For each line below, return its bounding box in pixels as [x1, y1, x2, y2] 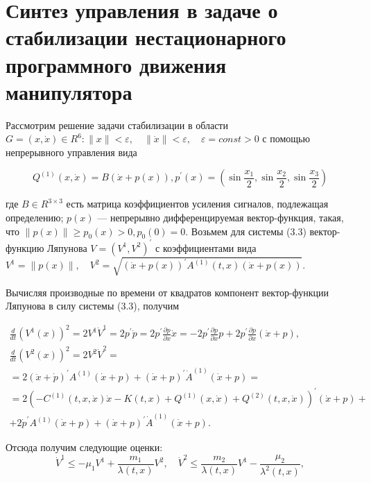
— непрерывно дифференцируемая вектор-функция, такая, [97, 210, 344, 225]
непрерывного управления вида [6, 144, 137, 159]
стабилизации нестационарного [6, 23, 286, 51]
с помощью [262, 131, 310, 146]
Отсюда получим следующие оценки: [6, 440, 163, 455]
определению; [6, 210, 64, 225]
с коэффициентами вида [155, 240, 257, 255]
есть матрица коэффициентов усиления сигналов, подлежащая [66, 196, 329, 211]
